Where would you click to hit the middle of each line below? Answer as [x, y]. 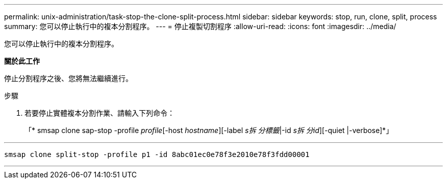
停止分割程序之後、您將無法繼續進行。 [68, 78]
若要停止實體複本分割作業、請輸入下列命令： [100, 113]
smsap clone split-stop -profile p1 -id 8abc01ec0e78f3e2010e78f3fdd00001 [157, 154]
